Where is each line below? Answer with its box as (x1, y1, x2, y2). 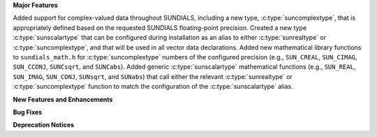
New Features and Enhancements (13, 95, 113, 103)
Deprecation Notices (13, 121, 75, 129)
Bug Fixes (13, 108, 43, 116)
